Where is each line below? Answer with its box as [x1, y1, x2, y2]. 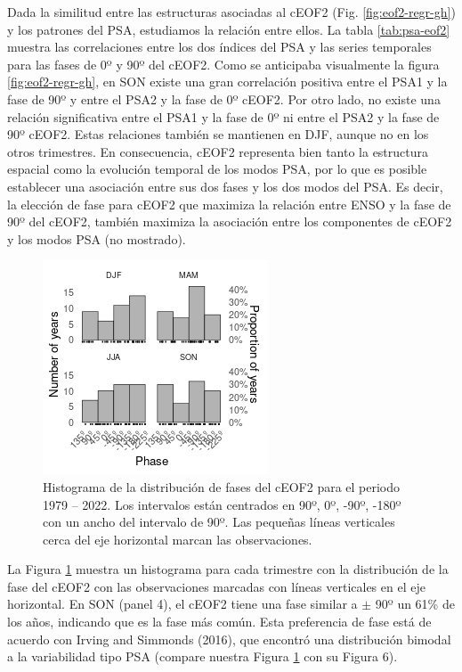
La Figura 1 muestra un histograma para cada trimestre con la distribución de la [7, 560, 449, 578]
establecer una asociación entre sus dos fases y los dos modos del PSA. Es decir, [7, 176, 443, 195]
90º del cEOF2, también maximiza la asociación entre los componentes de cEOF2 [7, 212, 452, 231]
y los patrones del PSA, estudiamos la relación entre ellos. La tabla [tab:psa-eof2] [7, 20, 450, 38]
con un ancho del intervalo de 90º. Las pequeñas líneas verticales [43, 512, 395, 531]
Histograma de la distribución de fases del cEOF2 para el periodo [43, 477, 401, 496]
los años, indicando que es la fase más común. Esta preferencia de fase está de [7, 612, 432, 631]
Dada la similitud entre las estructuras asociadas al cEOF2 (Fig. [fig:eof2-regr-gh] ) [7, 3, 456, 20]
